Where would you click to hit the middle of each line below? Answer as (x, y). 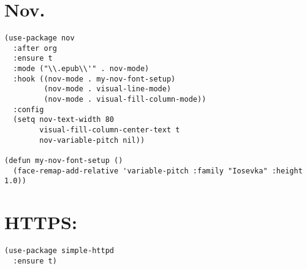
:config (28, 109)
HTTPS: (41, 222)
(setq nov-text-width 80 (63, 120)
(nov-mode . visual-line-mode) (108, 89)
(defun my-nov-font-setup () (64, 161)
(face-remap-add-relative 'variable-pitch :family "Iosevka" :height (158, 171)
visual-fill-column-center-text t (110, 130)
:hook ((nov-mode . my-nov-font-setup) (94, 79)
